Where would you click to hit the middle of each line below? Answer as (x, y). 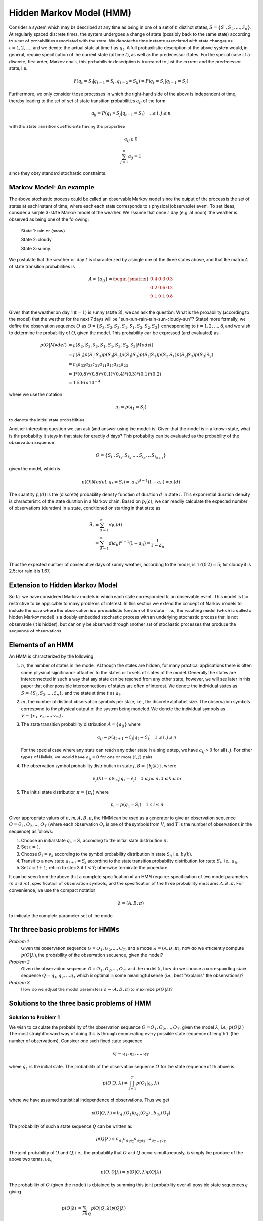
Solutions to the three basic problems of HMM (80, 1003)
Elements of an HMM (41, 645)
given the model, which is (35, 469)
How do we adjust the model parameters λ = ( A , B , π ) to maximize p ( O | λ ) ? (97, 989)
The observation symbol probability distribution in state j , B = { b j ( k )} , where (99, 766)
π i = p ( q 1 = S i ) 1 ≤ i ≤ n (137, 805)
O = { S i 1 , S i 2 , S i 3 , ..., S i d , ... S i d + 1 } (131, 456)
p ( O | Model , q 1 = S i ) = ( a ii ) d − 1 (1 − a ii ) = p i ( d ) (131, 482)
